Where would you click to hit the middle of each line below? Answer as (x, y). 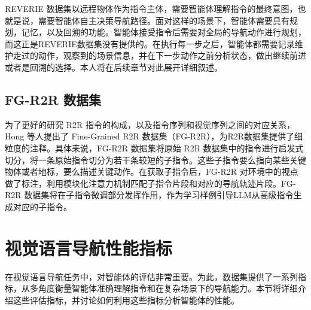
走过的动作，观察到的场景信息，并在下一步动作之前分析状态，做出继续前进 (159, 55)
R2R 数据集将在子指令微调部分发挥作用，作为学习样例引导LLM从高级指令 (149, 195)
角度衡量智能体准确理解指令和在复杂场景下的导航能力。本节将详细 (168, 288)
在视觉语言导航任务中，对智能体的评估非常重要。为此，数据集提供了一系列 (151, 276)
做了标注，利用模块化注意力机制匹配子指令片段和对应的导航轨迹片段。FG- (150, 183)
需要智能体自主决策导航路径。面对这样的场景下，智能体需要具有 (164, 20)
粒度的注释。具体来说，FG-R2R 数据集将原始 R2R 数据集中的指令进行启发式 (154, 148)
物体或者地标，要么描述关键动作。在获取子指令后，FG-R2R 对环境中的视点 (152, 171)
